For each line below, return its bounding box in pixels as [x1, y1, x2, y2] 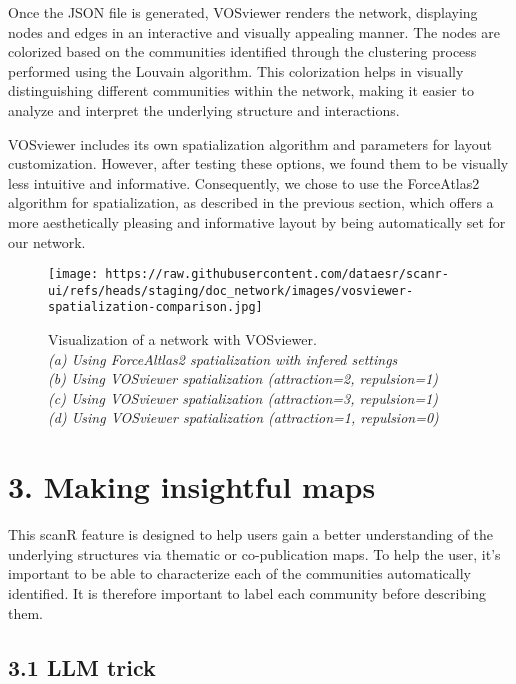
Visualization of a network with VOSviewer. [48, 329, 317, 350]
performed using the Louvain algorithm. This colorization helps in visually [8, 60, 464, 81]
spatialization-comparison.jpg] [48, 300, 263, 315]
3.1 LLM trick [8, 651, 156, 682]
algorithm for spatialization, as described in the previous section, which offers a [8, 192, 494, 213]
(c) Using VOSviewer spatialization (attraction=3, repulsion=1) [48, 387, 439, 408]
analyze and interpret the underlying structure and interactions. [8, 99, 400, 120]
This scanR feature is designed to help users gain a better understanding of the [8, 524, 494, 545]
